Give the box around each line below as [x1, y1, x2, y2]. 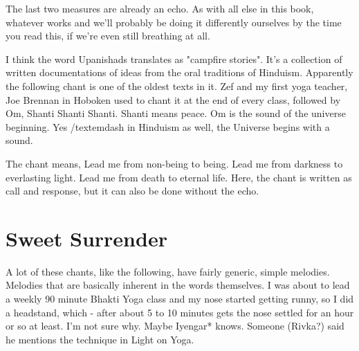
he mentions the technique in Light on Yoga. [6, 332, 194, 346]
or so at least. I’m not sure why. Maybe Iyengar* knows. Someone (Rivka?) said [6, 318, 344, 333]
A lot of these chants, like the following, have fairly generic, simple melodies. [6, 264, 330, 278]
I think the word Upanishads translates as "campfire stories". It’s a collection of [6, 51, 342, 66]
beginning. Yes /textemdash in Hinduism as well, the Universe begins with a [6, 119, 330, 134]
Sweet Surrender [6, 224, 167, 252]
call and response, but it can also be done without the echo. [6, 183, 259, 198]
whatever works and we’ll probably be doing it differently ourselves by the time [6, 15, 342, 29]
